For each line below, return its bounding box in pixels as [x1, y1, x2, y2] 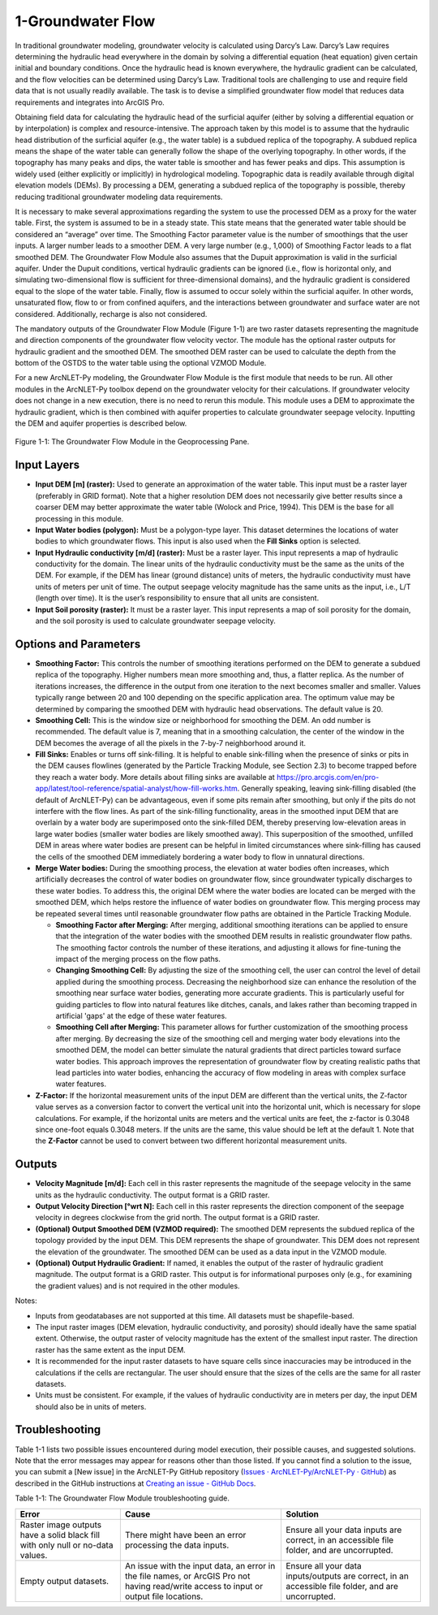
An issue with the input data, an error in [124, 1560, 276, 1571]
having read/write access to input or [124, 1580, 264, 1591]
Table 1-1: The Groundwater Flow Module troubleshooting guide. [15, 1493, 230, 1503]
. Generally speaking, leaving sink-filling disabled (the [237, 784, 417, 794]
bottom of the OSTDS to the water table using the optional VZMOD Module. [15, 358, 267, 368]
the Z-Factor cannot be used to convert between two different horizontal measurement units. [35, 1136, 348, 1145]
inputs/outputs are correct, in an [285, 1570, 409, 1582]
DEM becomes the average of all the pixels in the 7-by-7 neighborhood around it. [35, 738, 306, 747]
